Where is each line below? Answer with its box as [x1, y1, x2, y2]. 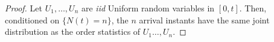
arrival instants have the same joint [139, 13, 270, 26]
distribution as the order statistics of [5, 25, 141, 38]
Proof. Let [5, 2, 42, 14]
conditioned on [5, 13, 60, 26]
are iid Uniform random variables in [81, 2, 215, 14]
